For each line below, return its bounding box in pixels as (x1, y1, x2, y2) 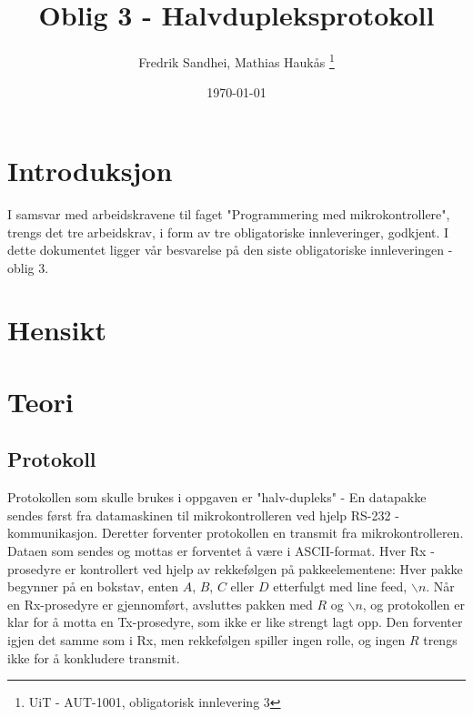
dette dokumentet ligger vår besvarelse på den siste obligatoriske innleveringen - (7, 240, 453, 259)
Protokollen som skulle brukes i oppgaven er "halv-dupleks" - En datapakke (7, 488, 427, 507)
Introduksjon (7, 151, 173, 188)
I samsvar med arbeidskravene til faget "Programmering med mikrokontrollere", (7, 204, 450, 223)
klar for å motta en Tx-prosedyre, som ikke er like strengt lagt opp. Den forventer (7, 612, 463, 631)
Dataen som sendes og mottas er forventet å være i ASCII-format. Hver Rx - (7, 541, 435, 560)
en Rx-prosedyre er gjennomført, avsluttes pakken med (7, 594, 313, 613)
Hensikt (7, 311, 107, 348)
